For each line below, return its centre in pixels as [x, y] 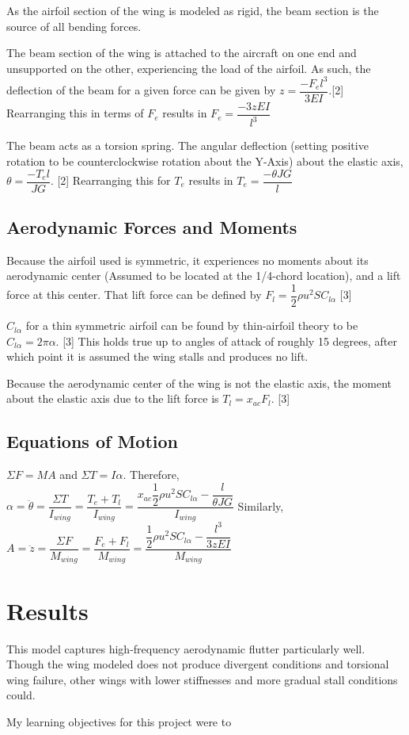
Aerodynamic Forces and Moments [152, 226]
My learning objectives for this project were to [119, 721]
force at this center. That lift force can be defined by [134, 295]
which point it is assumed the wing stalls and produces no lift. [157, 356]
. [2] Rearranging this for [110, 180]
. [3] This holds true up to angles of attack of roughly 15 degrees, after [226, 341]
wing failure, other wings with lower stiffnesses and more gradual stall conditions [202, 679]
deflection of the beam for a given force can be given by [141, 90]
